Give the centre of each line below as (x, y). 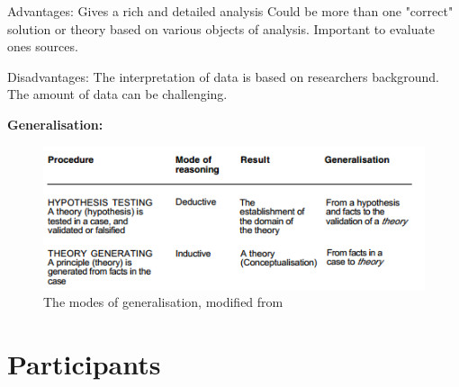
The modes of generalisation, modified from (163, 302)
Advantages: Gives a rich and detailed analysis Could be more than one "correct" (230, 11)
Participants (84, 363)
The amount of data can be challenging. (117, 94)
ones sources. (43, 46)
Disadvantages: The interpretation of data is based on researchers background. (224, 76)
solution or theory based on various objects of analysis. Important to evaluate (221, 28)
